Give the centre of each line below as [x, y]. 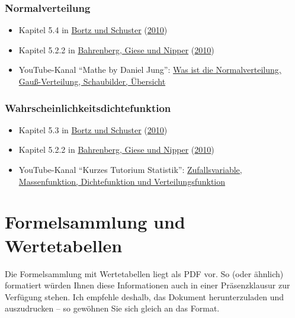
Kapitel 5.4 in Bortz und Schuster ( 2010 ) [93, 30]
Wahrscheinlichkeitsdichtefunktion [88, 107]
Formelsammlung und [95, 222]
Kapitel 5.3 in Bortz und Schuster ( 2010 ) [93, 129]
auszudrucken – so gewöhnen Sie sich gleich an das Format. [112, 308]
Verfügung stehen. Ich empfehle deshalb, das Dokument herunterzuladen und [145, 296]
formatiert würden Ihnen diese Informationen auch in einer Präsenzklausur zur [147, 285]
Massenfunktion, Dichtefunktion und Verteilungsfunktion [122, 181]
